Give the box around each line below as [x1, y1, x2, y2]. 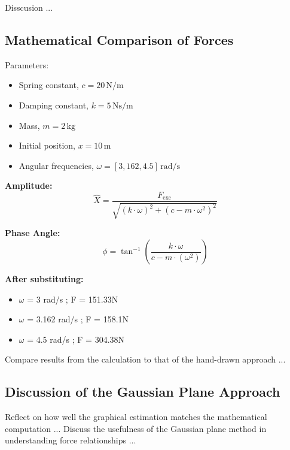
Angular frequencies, [19, 159, 94, 171]
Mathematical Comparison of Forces [5, 30, 234, 49]
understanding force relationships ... [5, 434, 136, 446]
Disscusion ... [5, 1, 53, 13]
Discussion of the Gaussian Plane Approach [5, 382, 280, 401]
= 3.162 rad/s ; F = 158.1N [27, 313, 129, 325]
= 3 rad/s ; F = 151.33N [27, 292, 118, 305]
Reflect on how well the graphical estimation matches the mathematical [5, 410, 267, 423]
